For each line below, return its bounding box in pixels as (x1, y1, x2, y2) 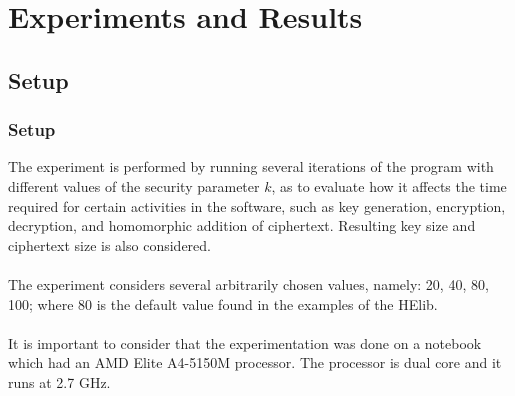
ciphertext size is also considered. (8, 234, 211, 255)
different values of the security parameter (8, 175, 260, 196)
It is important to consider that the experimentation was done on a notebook (8, 332, 482, 353)
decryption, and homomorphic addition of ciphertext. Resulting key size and (8, 215, 476, 236)
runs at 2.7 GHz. (8, 371, 111, 392)
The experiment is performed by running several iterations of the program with (8, 156, 494, 177)
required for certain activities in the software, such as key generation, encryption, (8, 195, 506, 216)
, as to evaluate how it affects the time (271, 175, 507, 196)
